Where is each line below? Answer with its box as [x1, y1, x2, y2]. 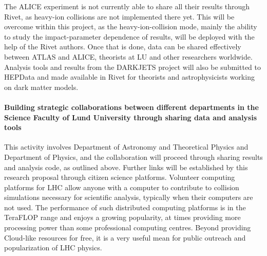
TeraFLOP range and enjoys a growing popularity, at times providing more [4, 212, 241, 223]
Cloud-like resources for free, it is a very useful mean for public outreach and [4, 232, 246, 243]
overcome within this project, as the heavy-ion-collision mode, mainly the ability [4, 21, 257, 32]
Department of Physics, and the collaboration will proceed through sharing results [4, 151, 263, 162]
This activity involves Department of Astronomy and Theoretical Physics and [4, 141, 249, 152]
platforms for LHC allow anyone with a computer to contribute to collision [4, 181, 239, 192]
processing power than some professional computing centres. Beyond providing [4, 222, 251, 233]
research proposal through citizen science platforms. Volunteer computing [4, 172, 235, 182]
